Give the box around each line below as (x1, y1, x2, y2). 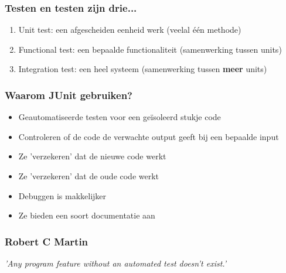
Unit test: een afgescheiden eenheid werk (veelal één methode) (18, 23, 241, 36)
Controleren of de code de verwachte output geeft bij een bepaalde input (18, 130, 279, 142)
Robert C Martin (5, 234, 88, 248)
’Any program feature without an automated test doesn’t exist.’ (5, 257, 227, 269)
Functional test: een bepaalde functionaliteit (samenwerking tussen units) (18, 43, 282, 55)
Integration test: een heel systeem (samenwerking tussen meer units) (18, 63, 267, 75)
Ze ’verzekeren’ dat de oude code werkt (18, 170, 159, 182)
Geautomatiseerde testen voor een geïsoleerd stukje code (18, 111, 221, 123)
